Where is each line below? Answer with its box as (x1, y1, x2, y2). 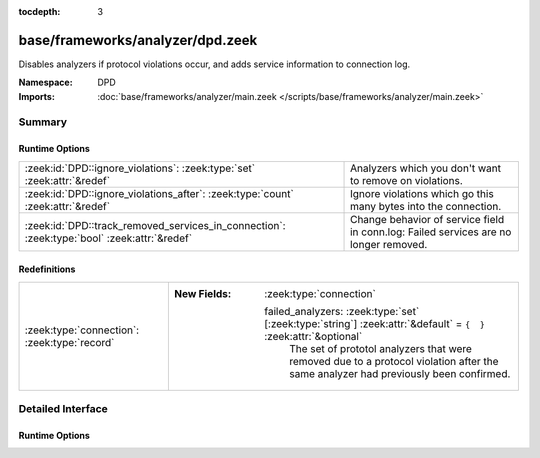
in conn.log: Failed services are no (350, 225, 512, 239)
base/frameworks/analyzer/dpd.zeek (18, 31, 258, 49)
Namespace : (18, 76, 74, 89)
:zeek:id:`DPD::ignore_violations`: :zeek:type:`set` (24, 161, 255, 175)
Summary (18, 115, 68, 129)
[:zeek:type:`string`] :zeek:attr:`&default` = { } (263, 316, 485, 330)
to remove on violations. (350, 173, 464, 187)
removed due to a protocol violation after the (288, 354, 499, 368)
